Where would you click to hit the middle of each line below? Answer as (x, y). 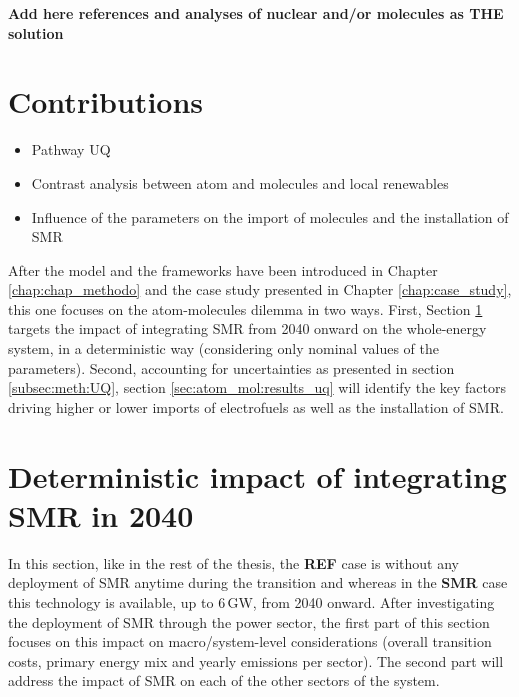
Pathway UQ (71, 149)
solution (36, 32)
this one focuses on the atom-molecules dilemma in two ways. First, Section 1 (245, 308)
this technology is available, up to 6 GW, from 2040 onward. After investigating (251, 601)
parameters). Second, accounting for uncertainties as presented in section (231, 367)
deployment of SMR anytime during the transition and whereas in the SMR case (258, 582)
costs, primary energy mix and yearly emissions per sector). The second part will (256, 660)
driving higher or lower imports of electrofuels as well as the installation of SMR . (256, 406)
